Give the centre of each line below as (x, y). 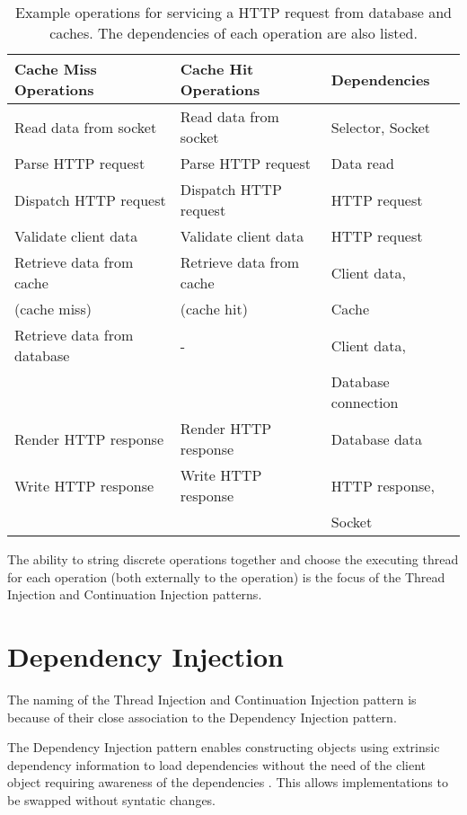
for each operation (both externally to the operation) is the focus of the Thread (226, 576)
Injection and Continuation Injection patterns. (135, 594)
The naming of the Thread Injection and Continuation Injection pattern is (212, 699)
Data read (362, 163)
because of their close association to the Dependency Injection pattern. (202, 717)
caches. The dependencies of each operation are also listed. (233, 33)
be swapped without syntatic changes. (112, 799)
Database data (376, 439)
